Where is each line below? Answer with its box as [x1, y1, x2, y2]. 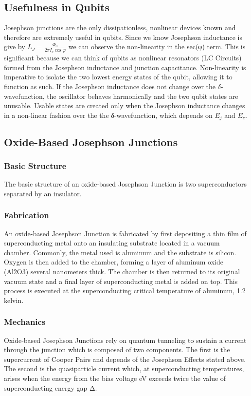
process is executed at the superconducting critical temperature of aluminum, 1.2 [4, 285, 246, 296]
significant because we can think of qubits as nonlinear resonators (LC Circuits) [4, 53, 242, 63]
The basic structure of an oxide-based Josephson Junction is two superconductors [4, 179, 247, 189]
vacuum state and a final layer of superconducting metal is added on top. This [4, 276, 238, 286]
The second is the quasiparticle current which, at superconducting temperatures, [4, 363, 244, 374]
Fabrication [4, 209, 49, 221]
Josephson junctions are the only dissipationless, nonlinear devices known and [4, 22, 236, 33]
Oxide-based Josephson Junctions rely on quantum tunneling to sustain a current [4, 335, 247, 345]
